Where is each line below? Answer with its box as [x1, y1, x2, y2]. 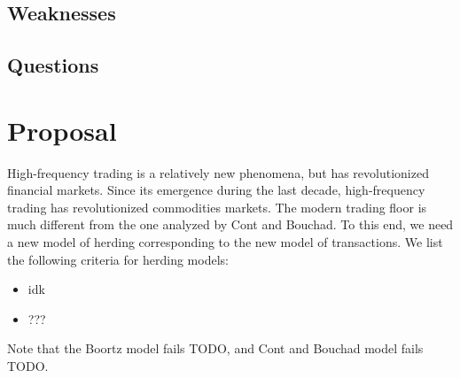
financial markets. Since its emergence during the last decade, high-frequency [7, 181, 425, 199]
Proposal [7, 112, 117, 148]
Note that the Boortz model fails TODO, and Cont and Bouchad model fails [7, 339, 424, 358]
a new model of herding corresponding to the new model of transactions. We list [7, 233, 443, 251]
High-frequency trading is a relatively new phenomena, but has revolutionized [7, 163, 429, 181]
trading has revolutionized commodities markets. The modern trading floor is [7, 197, 427, 216]
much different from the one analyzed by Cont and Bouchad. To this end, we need [7, 215, 454, 234]
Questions [7, 51, 99, 79]
